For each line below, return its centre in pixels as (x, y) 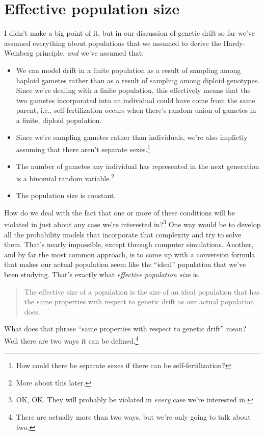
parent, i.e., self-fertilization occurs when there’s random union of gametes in (136, 110)
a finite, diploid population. (59, 120)
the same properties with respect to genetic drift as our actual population (139, 301)
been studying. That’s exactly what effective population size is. (102, 274)
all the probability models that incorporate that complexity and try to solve (123, 234)
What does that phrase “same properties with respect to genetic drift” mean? (125, 329)
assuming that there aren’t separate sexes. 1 (83, 148)
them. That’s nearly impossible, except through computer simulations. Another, (129, 244)
